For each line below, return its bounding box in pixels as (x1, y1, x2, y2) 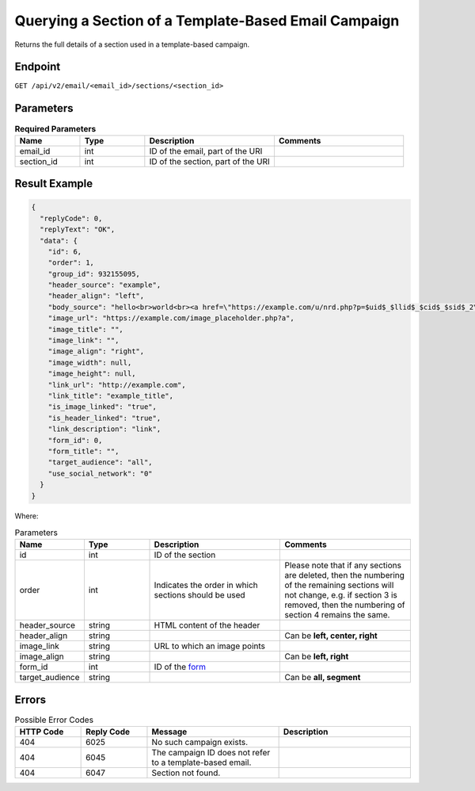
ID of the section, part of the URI (149, 155, 271, 166)
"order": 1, (47, 258, 95, 267)
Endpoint (14, 60, 61, 74)
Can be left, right (284, 651, 349, 662)
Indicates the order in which (154, 579, 259, 590)
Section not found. (151, 767, 221, 778)
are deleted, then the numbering (284, 570, 405, 581)
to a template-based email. (151, 757, 252, 768)
